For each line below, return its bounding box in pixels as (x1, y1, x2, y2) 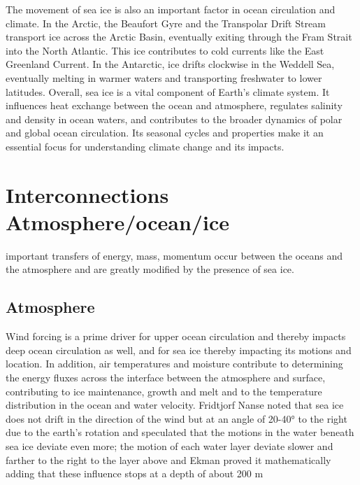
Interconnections (6, 180, 169, 209)
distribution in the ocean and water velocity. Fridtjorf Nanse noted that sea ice (6, 398, 344, 412)
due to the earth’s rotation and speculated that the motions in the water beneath (6, 425, 354, 440)
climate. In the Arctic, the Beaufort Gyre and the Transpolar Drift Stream (6, 15, 326, 30)
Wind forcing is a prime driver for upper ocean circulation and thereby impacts (6, 329, 346, 344)
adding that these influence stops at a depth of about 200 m (6, 466, 264, 481)
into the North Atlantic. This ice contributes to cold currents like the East (6, 43, 324, 57)
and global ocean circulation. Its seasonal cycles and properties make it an (6, 125, 324, 140)
